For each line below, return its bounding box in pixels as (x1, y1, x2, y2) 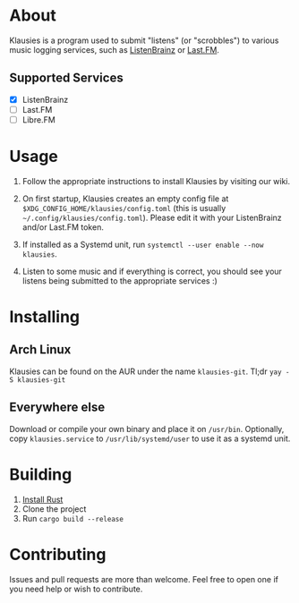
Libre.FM (21, 114, 56, 125)
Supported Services (9, 71, 124, 86)
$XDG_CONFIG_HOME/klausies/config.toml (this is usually (21, 202, 226, 213)
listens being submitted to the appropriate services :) (21, 275, 218, 286)
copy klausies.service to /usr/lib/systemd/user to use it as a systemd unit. (9, 433, 291, 444)
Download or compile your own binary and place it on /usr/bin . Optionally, (9, 423, 285, 434)
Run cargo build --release (21, 513, 124, 523)
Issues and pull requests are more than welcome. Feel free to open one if (9, 573, 279, 584)
